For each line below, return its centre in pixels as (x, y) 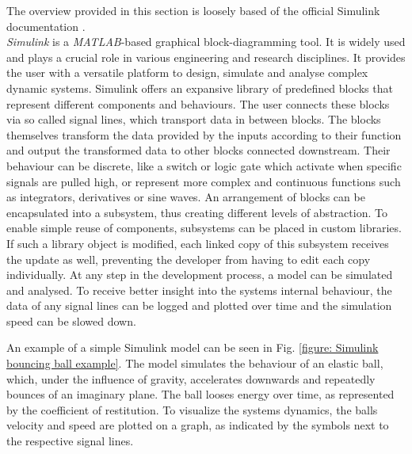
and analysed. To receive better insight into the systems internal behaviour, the (199, 290)
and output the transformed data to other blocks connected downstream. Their (198, 150)
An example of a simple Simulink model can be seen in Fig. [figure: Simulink (193, 347)
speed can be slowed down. (71, 320)
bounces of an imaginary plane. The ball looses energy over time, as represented (200, 394)
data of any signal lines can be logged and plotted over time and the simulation (199, 305)
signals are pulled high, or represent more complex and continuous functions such (204, 181)
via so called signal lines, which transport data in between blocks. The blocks (194, 119)
